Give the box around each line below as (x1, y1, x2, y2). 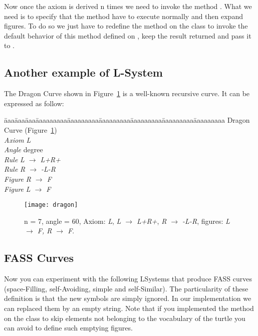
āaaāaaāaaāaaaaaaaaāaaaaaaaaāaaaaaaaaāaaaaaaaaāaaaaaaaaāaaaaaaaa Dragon (4, 115, 250, 125)
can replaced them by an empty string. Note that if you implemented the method (4, 302, 254, 313)
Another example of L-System (4, 65, 163, 80)
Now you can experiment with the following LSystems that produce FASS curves (4, 273, 252, 284)
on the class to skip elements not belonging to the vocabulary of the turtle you (4, 312, 245, 323)
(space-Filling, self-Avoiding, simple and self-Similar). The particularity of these (4, 283, 248, 293)
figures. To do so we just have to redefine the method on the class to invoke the (4, 21, 248, 31)
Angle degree (4, 144, 43, 155)
